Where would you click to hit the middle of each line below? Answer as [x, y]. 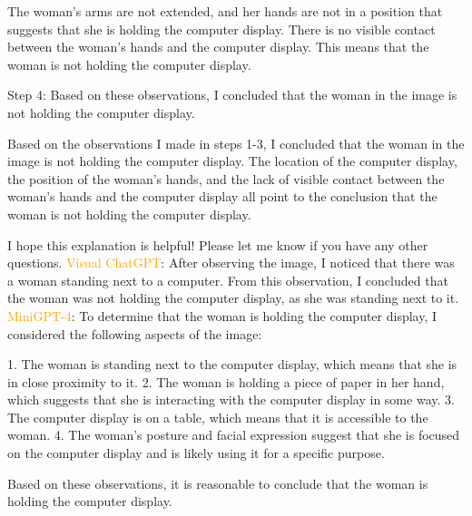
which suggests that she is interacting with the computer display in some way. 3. [231, 399]
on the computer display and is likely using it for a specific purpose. [196, 453]
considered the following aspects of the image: [135, 333]
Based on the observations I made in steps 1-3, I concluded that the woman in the [236, 143]
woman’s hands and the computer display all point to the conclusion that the [222, 196]
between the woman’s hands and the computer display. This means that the [218, 47]
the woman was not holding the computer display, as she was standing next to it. [233, 298]
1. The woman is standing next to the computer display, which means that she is [232, 364]
